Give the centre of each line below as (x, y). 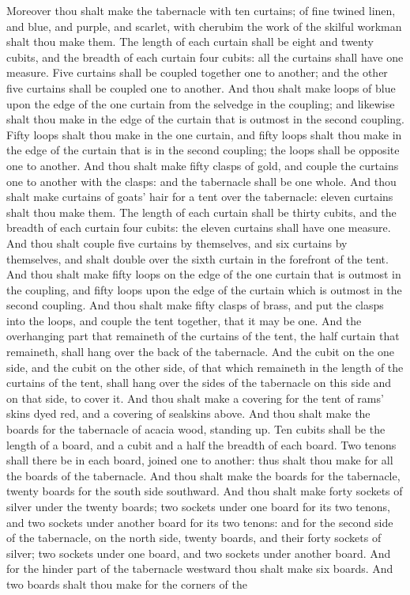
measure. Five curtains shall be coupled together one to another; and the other (197, 72)
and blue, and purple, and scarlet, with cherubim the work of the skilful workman (204, 26)
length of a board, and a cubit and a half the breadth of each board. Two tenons (201, 444)
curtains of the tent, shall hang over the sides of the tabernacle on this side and (199, 383)
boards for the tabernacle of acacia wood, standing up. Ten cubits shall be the (196, 429)
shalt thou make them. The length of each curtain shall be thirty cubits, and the (201, 212)
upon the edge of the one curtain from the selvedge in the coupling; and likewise (201, 103)
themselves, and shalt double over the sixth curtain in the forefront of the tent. (197, 258)
